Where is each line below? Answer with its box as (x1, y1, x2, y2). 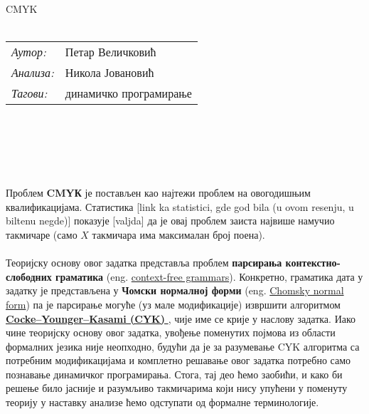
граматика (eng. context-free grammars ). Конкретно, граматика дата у (55, 269, 363, 284)
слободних (6, 269, 52, 284)
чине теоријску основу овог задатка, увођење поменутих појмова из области (6, 325, 336, 340)
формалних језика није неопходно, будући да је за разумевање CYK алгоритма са (6, 338, 360, 353)
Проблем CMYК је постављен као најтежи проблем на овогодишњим (6, 185, 311, 200)
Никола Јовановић (65, 64, 154, 81)
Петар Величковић (65, 43, 156, 61)
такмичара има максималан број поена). (92, 227, 265, 242)
